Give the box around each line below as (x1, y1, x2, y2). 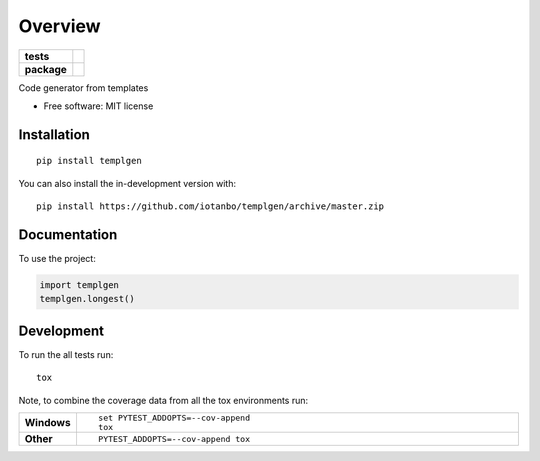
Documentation (18, 226, 118, 243)
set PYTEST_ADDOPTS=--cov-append (98, 413, 250, 424)
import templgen (39, 280, 120, 291)
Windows (24, 416, 71, 430)
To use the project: (18, 253, 97, 265)
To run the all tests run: (18, 348, 114, 360)
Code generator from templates (18, 81, 149, 94)
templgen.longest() (39, 293, 135, 305)
